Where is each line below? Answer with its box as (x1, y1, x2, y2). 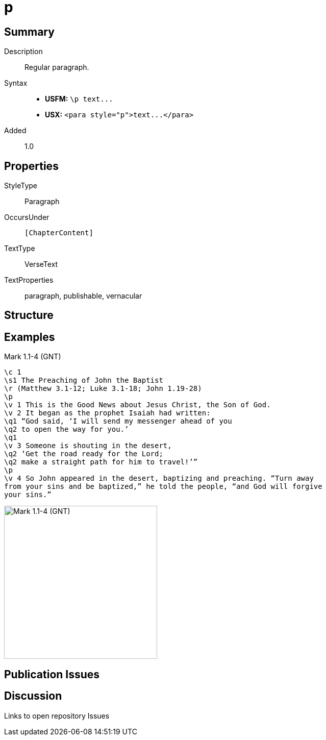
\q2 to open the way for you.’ (4, 425, 129, 434)
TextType (4, 244, 35, 253)
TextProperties (4, 276, 54, 285)
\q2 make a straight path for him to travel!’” (4, 458, 198, 466)
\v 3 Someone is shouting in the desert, (4, 441, 172, 450)
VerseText (24, 260, 58, 269)
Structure (4, 309, 54, 322)
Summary (4, 25, 55, 38)
